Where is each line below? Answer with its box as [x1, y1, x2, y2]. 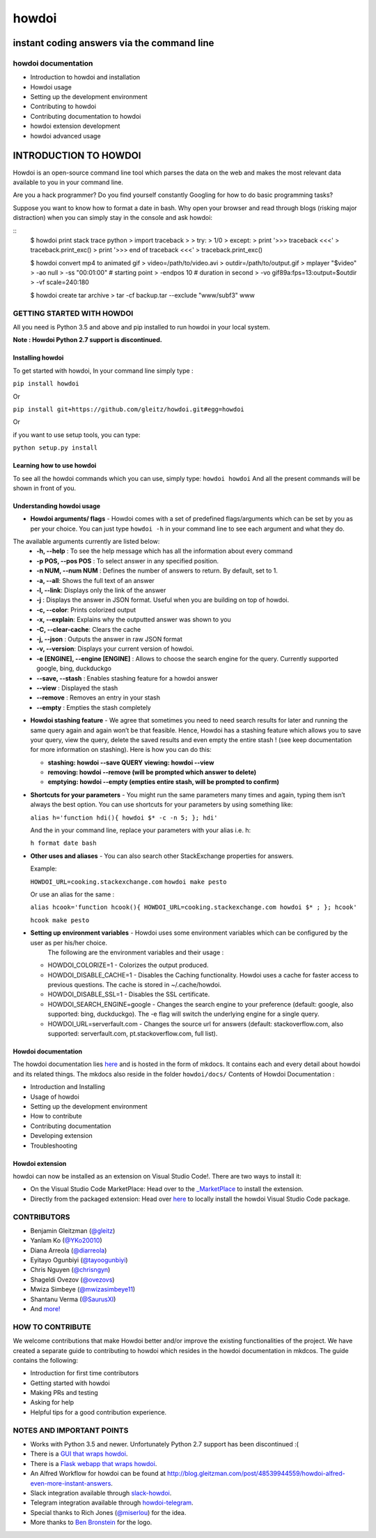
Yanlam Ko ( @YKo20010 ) [30, 1236, 102, 1245]
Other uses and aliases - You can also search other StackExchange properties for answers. [30, 852, 294, 860]
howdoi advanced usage [30, 131, 101, 140]
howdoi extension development [30, 122, 120, 131]
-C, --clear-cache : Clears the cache [36, 625, 141, 633]
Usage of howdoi [30, 1093, 79, 1101]
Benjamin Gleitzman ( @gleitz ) [30, 1226, 116, 1235]
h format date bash [30, 839, 97, 848]
